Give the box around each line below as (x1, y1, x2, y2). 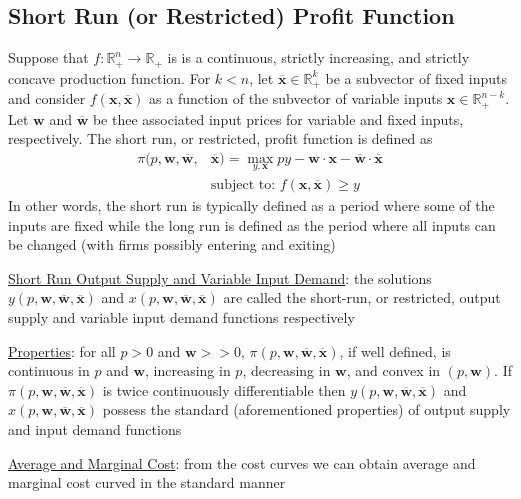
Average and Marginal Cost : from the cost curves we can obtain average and (8, 452, 476, 473)
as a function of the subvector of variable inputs (149, 88, 443, 109)
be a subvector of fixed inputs (325, 67, 507, 88)
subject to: (210, 178, 276, 193)
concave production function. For (8, 67, 211, 88)
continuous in (8, 360, 90, 381)
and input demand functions (8, 418, 182, 439)
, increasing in (145, 360, 231, 381)
